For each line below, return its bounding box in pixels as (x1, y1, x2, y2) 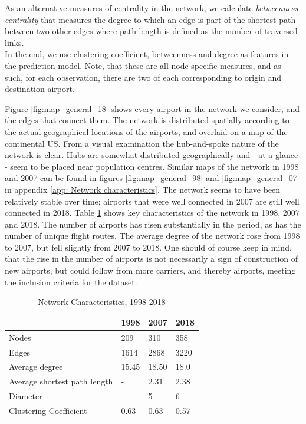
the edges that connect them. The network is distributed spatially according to (5, 114, 289, 126)
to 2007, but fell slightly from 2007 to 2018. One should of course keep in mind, (5, 241, 292, 253)
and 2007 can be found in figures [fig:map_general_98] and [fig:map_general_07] (5, 172, 300, 184)
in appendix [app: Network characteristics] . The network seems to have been (5, 183, 281, 195)
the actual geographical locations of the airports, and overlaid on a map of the (5, 125, 288, 137)
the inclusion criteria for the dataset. (5, 275, 137, 288)
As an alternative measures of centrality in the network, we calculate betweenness (5, 2, 298, 14)
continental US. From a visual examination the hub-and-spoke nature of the (5, 137, 279, 149)
